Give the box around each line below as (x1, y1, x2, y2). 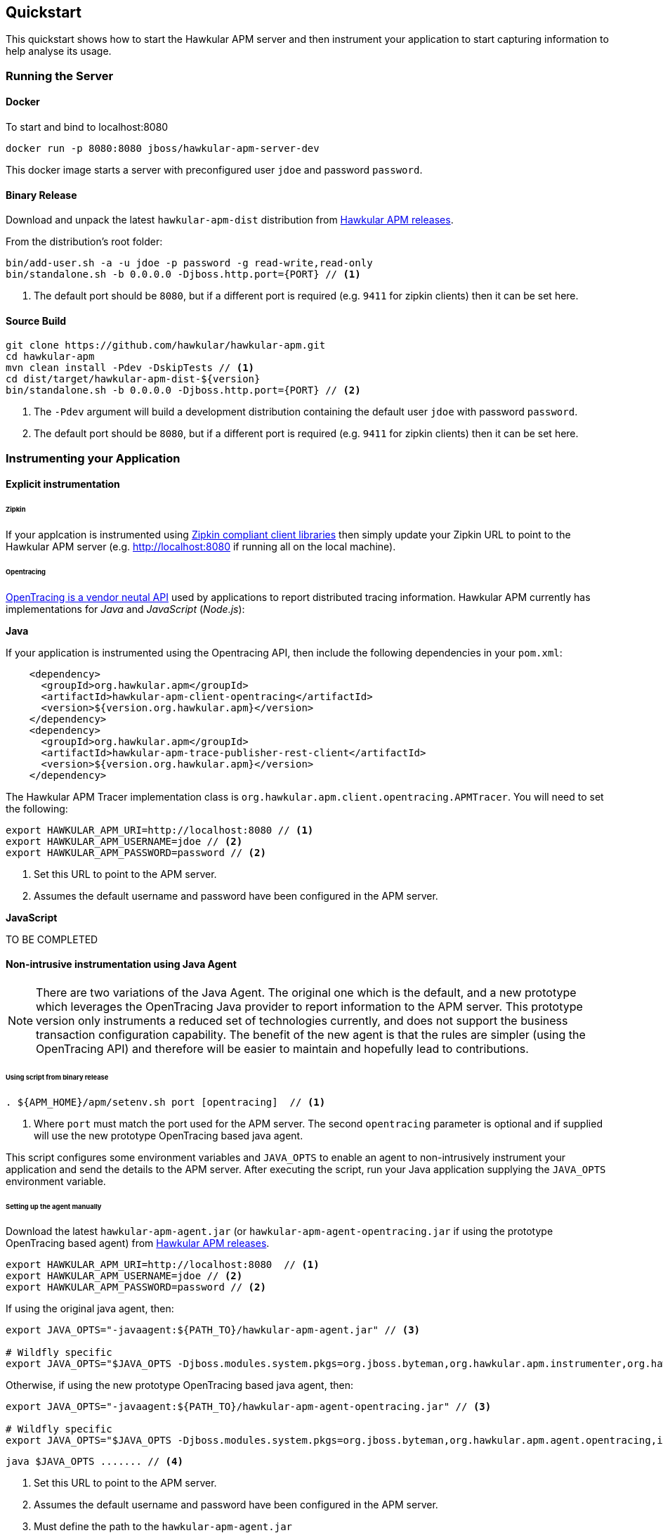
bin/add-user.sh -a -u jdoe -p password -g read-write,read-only (6, 257, 373, 269)
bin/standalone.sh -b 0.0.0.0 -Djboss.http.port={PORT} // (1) (6, 269, 361, 280)
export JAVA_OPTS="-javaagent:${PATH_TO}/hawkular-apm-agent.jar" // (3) (6, 1324, 421, 1336)
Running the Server (6, 68, 114, 83)
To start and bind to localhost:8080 (6, 121, 169, 134)
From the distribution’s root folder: (6, 235, 163, 248)
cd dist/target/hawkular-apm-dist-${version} (6, 373, 261, 385)
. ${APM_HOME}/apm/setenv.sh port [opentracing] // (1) (6, 1096, 326, 1108)
